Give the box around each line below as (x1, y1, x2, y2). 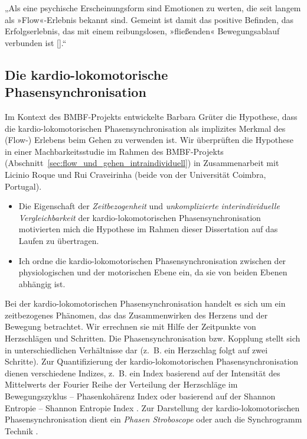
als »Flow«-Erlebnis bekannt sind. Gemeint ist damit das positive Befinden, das (5, 13, 293, 25)
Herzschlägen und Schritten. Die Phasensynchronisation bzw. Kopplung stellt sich (5, 332, 301, 344)
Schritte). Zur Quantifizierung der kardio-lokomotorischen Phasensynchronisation (5, 355, 299, 368)
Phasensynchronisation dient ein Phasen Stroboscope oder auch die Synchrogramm (5, 413, 302, 425)
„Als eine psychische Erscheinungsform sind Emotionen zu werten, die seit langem (5, 2, 301, 14)
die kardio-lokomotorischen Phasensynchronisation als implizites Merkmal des (5, 122, 286, 134)
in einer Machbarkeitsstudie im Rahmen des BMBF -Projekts (5, 145, 224, 157)
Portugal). (5, 180, 42, 192)
